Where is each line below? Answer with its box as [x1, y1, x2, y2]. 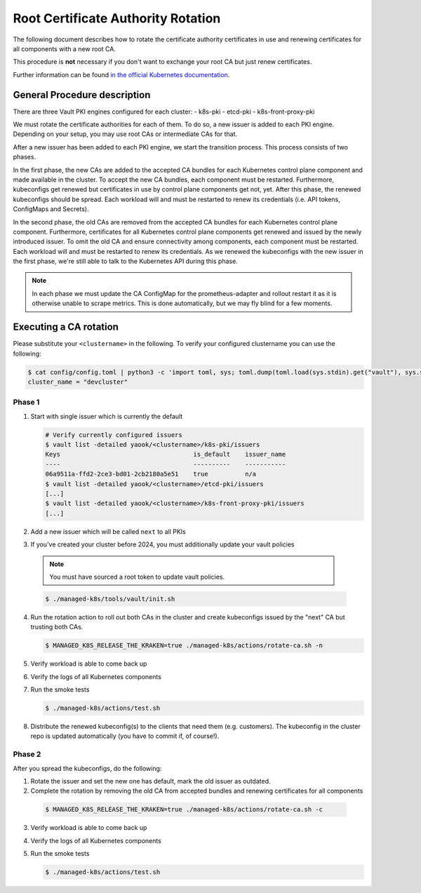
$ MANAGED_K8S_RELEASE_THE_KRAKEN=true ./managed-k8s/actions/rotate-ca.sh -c [45, 805, 323, 814]
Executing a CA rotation [13, 321, 119, 333]
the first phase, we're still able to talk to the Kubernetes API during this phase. [13, 257, 238, 266]
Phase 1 [13, 397, 40, 407]
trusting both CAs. [30, 623, 83, 631]
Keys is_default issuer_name [45, 450, 286, 459]
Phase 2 [13, 749, 41, 759]
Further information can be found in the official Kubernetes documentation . [13, 70, 230, 79]
